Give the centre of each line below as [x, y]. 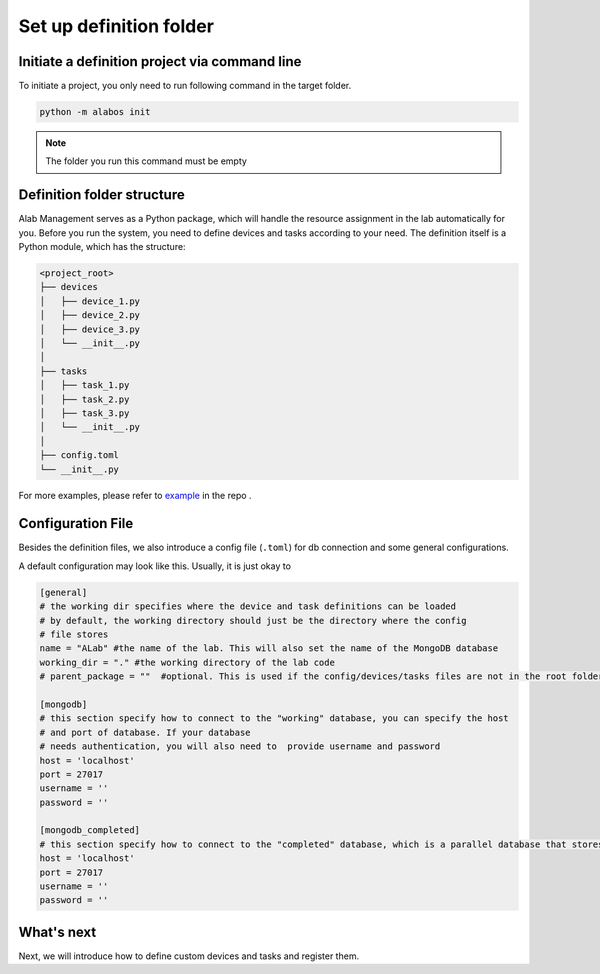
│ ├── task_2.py [84, 399]
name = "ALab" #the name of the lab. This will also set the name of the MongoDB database [269, 648]
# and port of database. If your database [145, 732]
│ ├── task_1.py [84, 385]
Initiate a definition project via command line [160, 61]
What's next [57, 931]
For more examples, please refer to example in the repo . [135, 495]
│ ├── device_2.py [89, 315]
